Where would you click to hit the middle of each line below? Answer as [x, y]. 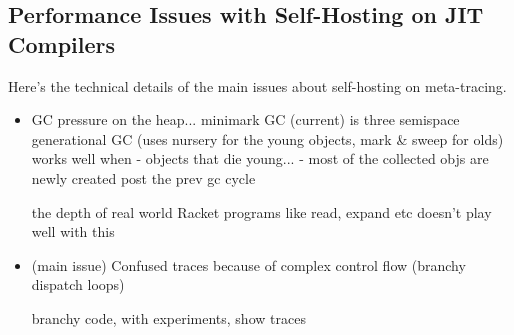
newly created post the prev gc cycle [143, 177]
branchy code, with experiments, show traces [168, 317]
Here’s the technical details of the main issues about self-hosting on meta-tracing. [257, 85]
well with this [73, 231]
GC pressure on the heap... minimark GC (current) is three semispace [245, 119]
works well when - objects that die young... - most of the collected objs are [260, 158]
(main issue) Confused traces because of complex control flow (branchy [248, 264]
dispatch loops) [78, 284]
